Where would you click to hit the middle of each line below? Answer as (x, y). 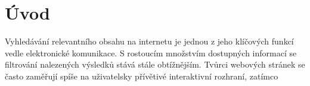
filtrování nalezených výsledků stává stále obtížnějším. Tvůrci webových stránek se (155, 64)
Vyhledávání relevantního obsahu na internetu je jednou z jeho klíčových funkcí (149, 41)
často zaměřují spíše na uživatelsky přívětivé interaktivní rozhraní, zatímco (142, 76)
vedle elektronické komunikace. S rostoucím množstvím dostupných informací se (151, 52)
